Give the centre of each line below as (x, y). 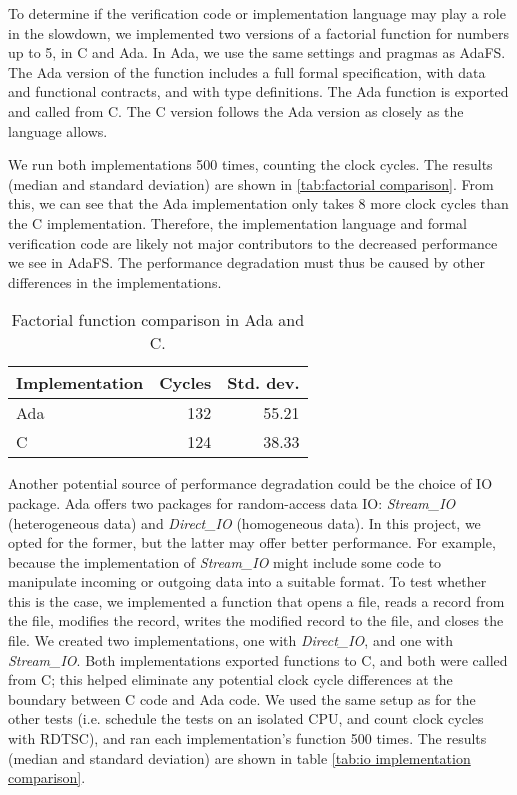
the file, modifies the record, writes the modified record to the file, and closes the (256, 620)
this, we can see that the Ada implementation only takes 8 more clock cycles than (258, 203)
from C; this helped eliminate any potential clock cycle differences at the (230, 679)
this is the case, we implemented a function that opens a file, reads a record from (256, 600)
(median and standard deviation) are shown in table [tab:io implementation (239, 757)
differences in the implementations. (115, 281)
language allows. (58, 130)
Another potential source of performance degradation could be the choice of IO (250, 483)
